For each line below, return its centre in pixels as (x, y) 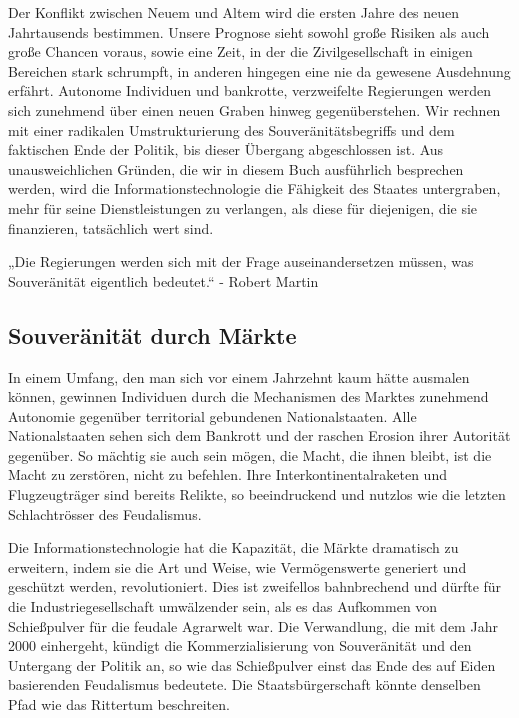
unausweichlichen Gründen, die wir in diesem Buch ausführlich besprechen (236, 168)
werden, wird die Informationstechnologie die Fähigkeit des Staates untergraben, (254, 188)
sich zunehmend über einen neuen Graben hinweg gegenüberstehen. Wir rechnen (254, 109)
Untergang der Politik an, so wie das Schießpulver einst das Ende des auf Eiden (252, 664)
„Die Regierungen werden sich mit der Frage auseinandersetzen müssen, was (241, 261)
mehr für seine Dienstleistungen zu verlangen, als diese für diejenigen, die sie (243, 207)
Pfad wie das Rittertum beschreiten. (119, 704)
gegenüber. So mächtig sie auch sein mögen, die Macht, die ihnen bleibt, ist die (250, 454)
